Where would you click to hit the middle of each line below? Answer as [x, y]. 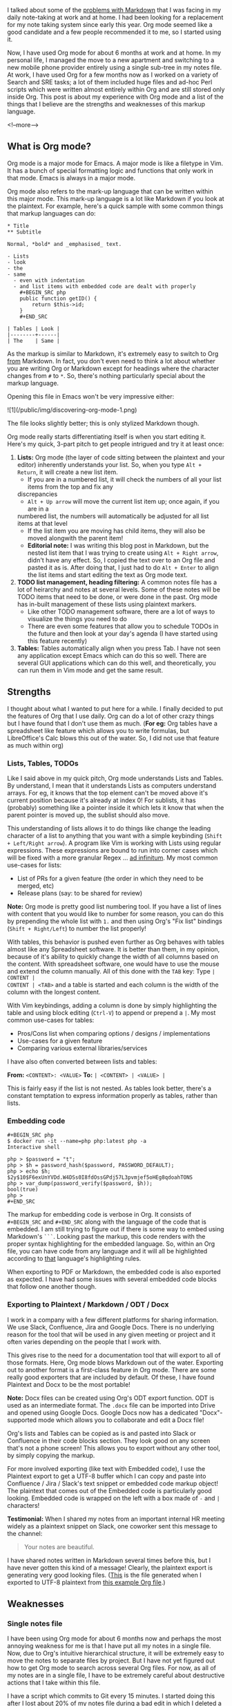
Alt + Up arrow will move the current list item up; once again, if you [123, 501]
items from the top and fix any [70, 486]
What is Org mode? [49, 147]
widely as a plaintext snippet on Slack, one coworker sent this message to [112, 1526]
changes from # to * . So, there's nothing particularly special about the [106, 375]
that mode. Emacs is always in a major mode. [71, 178]
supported [22, 1420]
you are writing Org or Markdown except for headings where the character [113, 368]
